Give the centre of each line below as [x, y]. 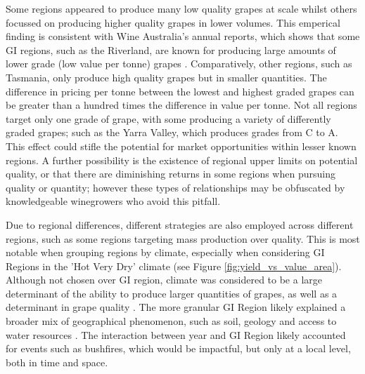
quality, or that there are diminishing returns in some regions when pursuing [171, 174]
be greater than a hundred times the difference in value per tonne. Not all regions [181, 105]
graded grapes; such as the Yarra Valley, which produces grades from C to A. [172, 132]
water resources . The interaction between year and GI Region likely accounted [176, 334]
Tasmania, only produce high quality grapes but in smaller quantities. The [166, 77]
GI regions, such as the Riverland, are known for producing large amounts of [171, 49]
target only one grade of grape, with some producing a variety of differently [168, 118]
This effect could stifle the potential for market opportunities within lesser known [181, 146]
